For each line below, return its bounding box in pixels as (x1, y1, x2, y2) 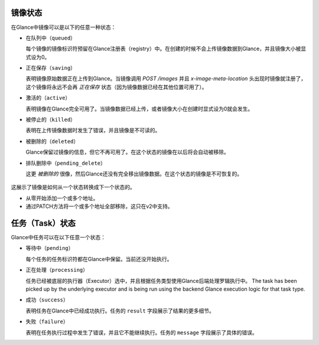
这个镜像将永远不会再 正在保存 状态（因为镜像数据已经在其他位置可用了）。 (25, 83, 207, 90)
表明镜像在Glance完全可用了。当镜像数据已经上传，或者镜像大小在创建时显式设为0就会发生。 (25, 105, 253, 112)
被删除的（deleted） (25, 138, 79, 145)
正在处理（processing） (25, 266, 89, 274)
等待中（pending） (25, 245, 74, 252)
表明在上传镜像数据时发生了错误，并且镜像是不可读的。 (25, 127, 161, 134)
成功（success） (25, 297, 69, 304)
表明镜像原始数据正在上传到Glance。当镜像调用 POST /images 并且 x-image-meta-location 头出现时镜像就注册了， (25, 75, 307, 82)
